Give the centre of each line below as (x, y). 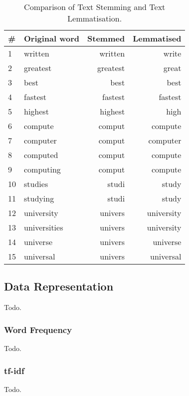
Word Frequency (38, 329)
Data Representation (59, 286)
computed (41, 155)
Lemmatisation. (95, 18)
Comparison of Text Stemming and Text (95, 7)
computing (42, 169)
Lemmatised (157, 38)
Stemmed (106, 38)
